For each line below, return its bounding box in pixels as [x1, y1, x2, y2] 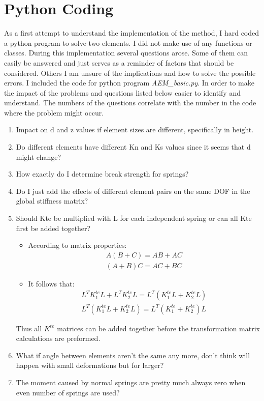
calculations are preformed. [16, 333, 101, 343]
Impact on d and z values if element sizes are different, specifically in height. [16, 124, 254, 135]
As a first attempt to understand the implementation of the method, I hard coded [4, 27, 259, 38]
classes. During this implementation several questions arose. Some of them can [4, 47, 248, 58]
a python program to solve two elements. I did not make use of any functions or [4, 37, 252, 48]
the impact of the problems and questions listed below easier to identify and [4, 87, 241, 98]
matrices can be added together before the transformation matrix [57, 323, 260, 333]
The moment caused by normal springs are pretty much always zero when [16, 377, 246, 387]
